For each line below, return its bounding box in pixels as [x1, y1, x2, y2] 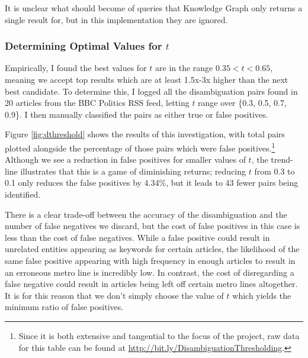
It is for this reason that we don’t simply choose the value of [5, 289, 224, 301]
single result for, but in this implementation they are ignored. [5, 13, 228, 25]
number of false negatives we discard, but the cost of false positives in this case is [5, 220, 300, 232]
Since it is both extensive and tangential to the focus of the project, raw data [18, 329, 300, 341]
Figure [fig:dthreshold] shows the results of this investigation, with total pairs [5, 128, 285, 140]
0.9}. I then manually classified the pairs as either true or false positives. [5, 108, 268, 120]
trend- [271, 153, 293, 166]
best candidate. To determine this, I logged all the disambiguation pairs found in [5, 85, 298, 97]
